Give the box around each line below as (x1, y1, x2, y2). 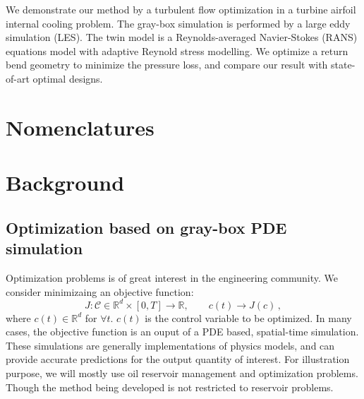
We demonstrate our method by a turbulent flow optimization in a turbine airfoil (6, 2, 356, 16)
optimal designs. (32, 71, 103, 85)
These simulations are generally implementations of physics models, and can (6, 338, 335, 352)
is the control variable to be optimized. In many (145, 310, 352, 325)
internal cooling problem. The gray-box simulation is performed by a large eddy (6, 16, 351, 30)
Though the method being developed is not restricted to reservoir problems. (6, 379, 334, 394)
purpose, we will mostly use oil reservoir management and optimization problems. (6, 365, 358, 380)
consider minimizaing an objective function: (6, 284, 194, 299)
